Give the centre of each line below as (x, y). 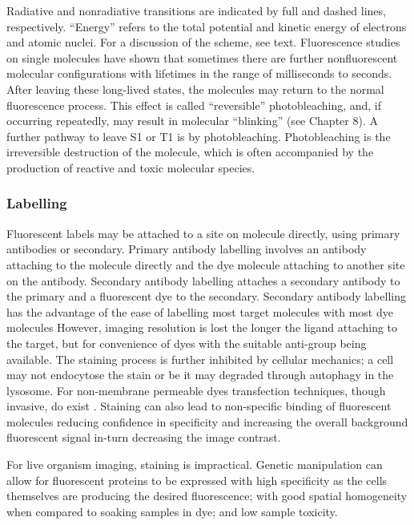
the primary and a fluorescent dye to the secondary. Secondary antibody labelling (206, 296)
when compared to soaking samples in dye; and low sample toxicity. (172, 511)
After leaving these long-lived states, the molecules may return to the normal (195, 89)
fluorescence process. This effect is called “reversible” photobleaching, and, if (194, 105)
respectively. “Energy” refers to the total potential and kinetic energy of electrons (207, 26)
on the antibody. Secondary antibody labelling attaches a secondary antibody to (203, 280)
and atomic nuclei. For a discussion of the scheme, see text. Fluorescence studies (203, 42)
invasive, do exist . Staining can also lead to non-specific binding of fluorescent (199, 406)
